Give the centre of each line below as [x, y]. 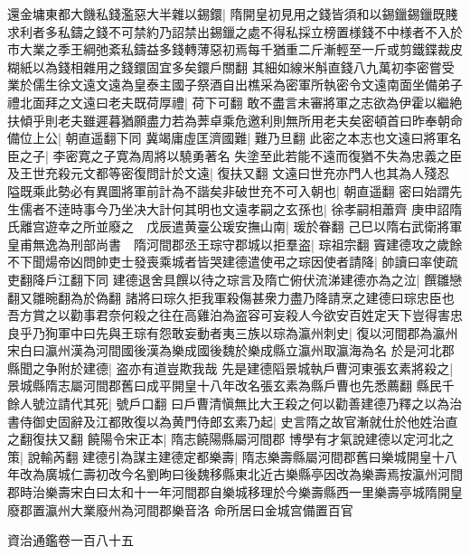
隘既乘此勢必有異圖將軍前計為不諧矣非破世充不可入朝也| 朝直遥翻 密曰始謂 [229, 190]
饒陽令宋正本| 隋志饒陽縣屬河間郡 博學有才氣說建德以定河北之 [270, 439]
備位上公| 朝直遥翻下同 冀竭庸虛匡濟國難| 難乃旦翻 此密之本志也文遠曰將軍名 [235, 138]
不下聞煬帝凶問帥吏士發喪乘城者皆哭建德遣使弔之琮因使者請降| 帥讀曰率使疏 [233, 262]
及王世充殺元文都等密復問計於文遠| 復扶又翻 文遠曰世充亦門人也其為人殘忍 [229, 173]
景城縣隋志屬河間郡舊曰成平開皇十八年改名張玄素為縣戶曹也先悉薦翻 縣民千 [231, 386]
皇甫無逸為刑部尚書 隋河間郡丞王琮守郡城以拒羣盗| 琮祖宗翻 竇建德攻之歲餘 [235, 244]
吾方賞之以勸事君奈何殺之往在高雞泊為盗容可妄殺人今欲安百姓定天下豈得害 [229, 315]
